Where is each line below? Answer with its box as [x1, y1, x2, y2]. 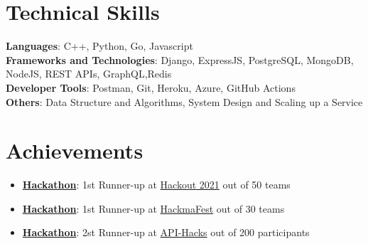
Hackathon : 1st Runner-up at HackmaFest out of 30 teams [22, 201, 285, 216]
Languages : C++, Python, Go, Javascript [6, 38, 193, 53]
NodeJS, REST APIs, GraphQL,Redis [6, 66, 172, 81]
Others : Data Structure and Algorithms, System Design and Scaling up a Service [6, 94, 363, 109]
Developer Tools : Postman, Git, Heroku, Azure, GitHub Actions [6, 80, 296, 95]
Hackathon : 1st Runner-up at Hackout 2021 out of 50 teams [22, 177, 291, 192]
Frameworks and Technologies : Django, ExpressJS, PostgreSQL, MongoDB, [6, 52, 354, 67]
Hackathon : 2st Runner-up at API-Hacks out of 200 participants [22, 225, 310, 240]
